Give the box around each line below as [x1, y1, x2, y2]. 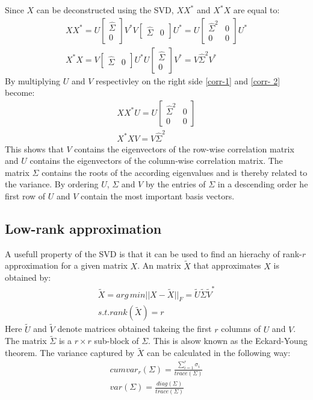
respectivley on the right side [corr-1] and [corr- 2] [95, 74, 280, 87]
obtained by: [5, 271, 51, 284]
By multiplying [5, 74, 60, 87]
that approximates [193, 259, 261, 272]
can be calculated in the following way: [147, 346, 291, 359]
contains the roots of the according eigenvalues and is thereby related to [42, 166, 308, 178]
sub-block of [94, 334, 139, 347]
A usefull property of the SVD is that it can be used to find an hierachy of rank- [5, 247, 302, 260]
